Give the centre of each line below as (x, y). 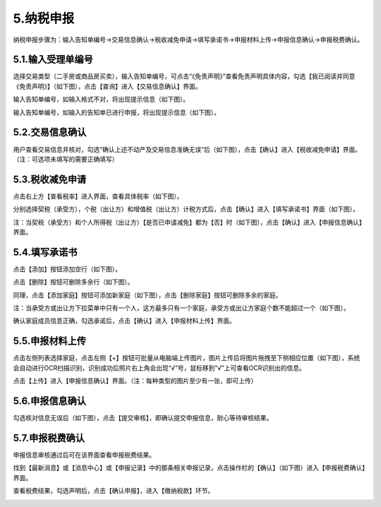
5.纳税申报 (44, 18)
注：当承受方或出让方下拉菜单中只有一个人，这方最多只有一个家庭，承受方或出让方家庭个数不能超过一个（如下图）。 (181, 308)
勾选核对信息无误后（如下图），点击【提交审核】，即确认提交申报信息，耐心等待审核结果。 (143, 418)
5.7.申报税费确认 (49, 438)
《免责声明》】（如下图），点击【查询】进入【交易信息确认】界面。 (107, 86)
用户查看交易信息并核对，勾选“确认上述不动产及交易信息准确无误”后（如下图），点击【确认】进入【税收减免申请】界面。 (187, 149)
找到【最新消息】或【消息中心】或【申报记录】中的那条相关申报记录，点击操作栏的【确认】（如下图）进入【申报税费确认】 (189, 468)
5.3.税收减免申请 (50, 179)
